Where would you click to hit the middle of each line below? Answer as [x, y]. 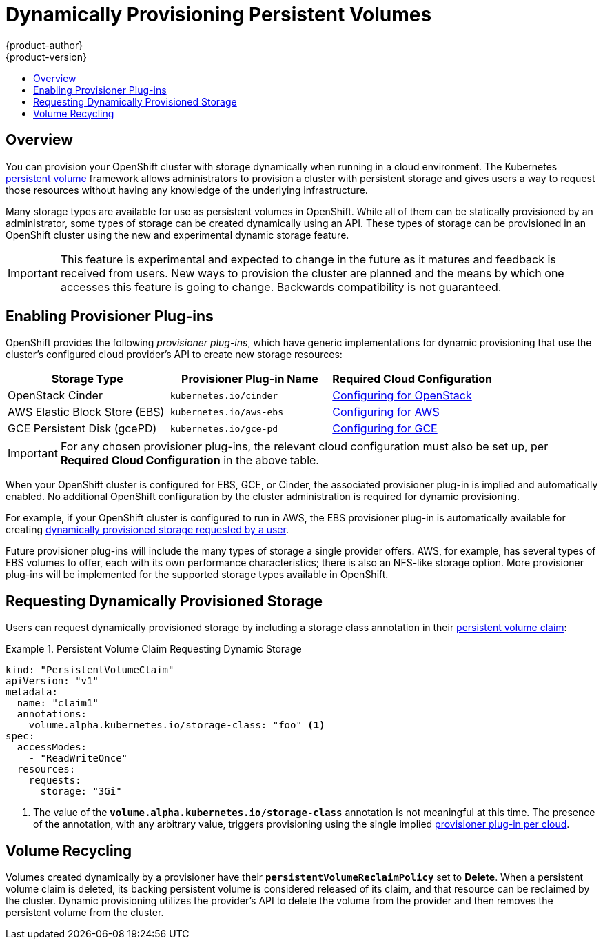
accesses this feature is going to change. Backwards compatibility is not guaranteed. [281, 287]
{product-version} [47, 57]
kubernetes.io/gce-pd [224, 428]
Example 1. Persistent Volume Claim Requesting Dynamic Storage [154, 649]
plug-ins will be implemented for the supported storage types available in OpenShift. [197, 575]
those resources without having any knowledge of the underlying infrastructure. [187, 190]
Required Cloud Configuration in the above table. [190, 460]
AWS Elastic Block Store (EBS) [86, 412]
